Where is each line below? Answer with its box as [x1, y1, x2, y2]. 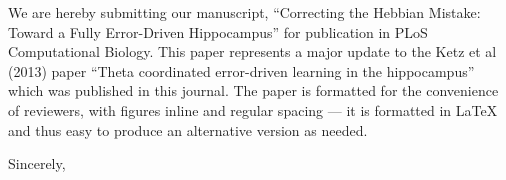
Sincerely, [8, 153, 66, 174]
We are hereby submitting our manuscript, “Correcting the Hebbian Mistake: [8, 2, 481, 22]
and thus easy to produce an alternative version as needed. [8, 119, 368, 140]
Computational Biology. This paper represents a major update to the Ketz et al [8, 41, 497, 62]
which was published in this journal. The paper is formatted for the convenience [8, 80, 499, 101]
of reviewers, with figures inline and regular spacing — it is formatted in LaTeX [8, 99, 498, 120]
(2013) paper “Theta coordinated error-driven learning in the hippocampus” [8, 60, 475, 81]
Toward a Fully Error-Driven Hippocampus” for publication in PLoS [8, 21, 428, 42]
